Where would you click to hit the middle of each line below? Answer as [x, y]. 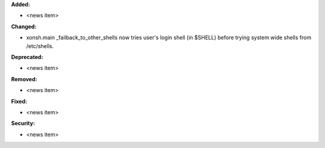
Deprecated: [27, 57]
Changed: [24, 26]
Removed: [24, 79]
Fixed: [19, 101]
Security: [23, 123]
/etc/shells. [40, 46]
